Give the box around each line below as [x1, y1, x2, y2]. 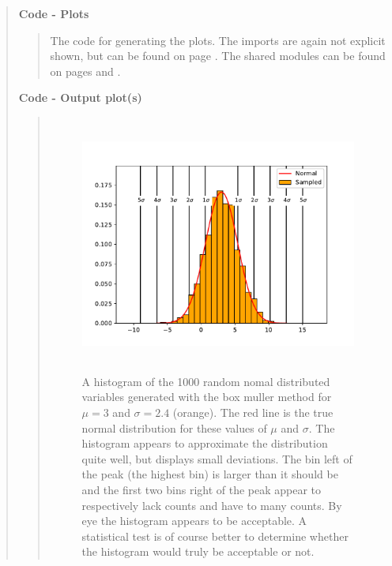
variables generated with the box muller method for [81, 388, 332, 405]
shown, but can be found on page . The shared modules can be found [50, 47, 386, 64]
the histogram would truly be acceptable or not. [81, 543, 315, 560]
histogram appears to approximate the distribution [81, 435, 328, 452]
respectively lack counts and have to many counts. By [81, 497, 342, 513]
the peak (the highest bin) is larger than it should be [81, 466, 338, 482]
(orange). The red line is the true [172, 404, 334, 420]
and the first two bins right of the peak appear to [81, 481, 322, 497]
